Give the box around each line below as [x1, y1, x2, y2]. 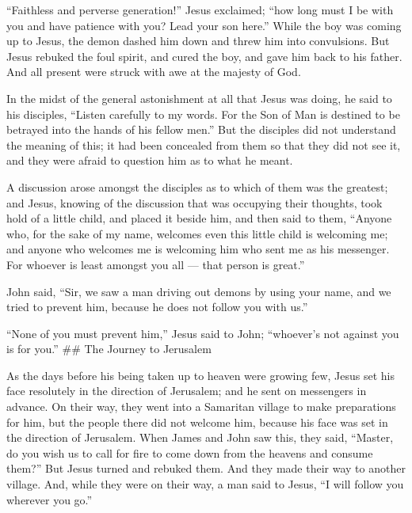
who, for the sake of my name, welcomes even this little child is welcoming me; [6, 225, 388, 241]
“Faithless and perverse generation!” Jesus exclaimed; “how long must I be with [6, 2, 394, 17]
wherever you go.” [6, 491, 93, 507]
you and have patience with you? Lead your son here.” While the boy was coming [6, 17, 402, 33]
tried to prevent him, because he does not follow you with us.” [6, 298, 308, 315]
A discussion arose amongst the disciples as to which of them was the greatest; [6, 178, 388, 195]
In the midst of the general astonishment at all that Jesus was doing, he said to [6, 89, 392, 106]
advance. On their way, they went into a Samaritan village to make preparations [6, 398, 396, 415]
